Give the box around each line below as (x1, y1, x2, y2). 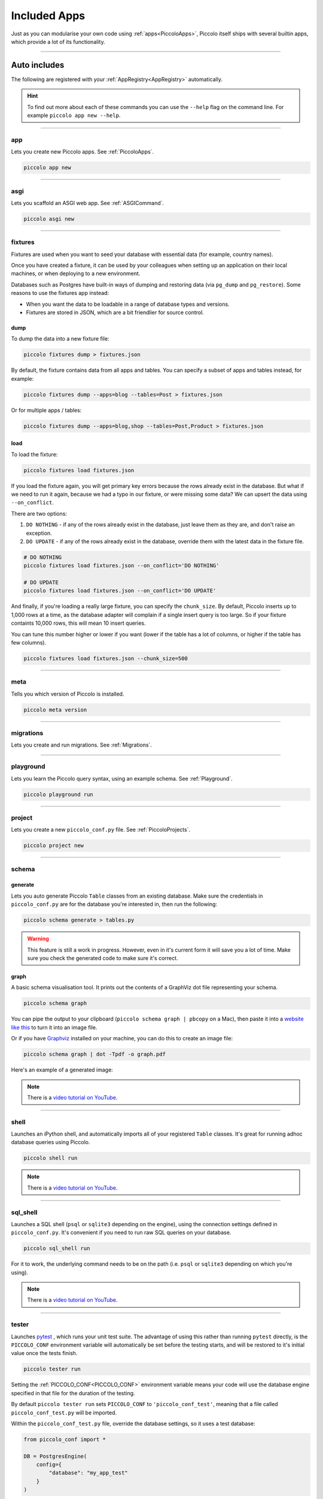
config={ (36, 1461, 62, 1468)
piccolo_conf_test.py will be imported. (11, 1409, 117, 1416)
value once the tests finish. (11, 1350, 78, 1357)
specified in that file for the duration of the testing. (11, 1389, 135, 1396)
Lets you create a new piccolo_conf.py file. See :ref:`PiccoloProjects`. (11, 826, 191, 833)
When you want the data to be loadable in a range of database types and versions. (26, 300, 230, 308)
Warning (27, 935, 49, 943)
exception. (26, 529, 52, 537)
